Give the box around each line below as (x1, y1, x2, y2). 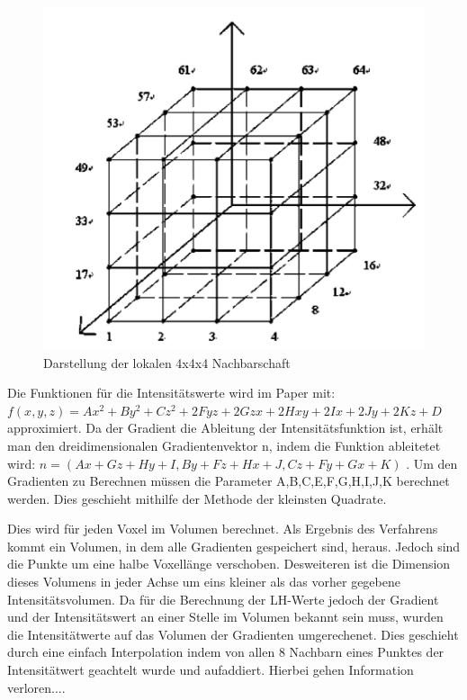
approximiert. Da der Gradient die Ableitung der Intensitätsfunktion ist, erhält (7, 418, 444, 437)
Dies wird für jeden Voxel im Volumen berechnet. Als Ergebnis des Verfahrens (7, 519, 438, 538)
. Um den (406, 453, 458, 472)
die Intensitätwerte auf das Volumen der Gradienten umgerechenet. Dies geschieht (7, 624, 459, 643)
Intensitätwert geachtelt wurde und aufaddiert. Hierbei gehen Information (7, 660, 414, 679)
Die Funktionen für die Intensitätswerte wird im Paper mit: (7, 383, 336, 402)
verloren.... (7, 678, 66, 696)
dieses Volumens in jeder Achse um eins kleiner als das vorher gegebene (7, 572, 400, 591)
